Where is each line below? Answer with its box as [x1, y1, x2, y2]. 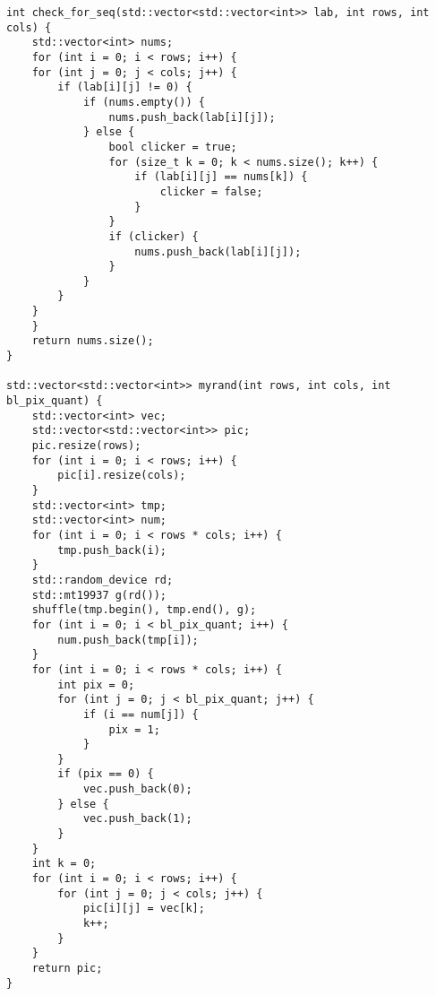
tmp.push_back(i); [57, 543, 167, 557]
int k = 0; [31, 857, 97, 870]
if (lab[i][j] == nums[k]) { [134, 170, 308, 184]
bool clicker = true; [108, 140, 237, 153]
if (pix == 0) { [57, 767, 154, 781]
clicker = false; [159, 185, 263, 198]
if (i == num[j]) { [82, 707, 199, 721]
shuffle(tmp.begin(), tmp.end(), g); [31, 603, 257, 617]
